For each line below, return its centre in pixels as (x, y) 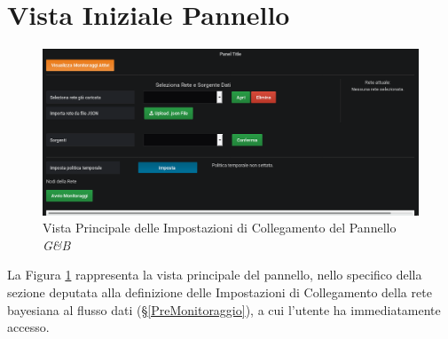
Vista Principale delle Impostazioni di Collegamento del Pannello (220, 228)
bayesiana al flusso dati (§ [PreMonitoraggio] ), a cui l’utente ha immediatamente (224, 309)
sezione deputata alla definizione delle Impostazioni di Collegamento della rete (220, 292)
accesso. (28, 327)
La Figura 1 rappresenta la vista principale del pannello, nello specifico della (215, 275)
